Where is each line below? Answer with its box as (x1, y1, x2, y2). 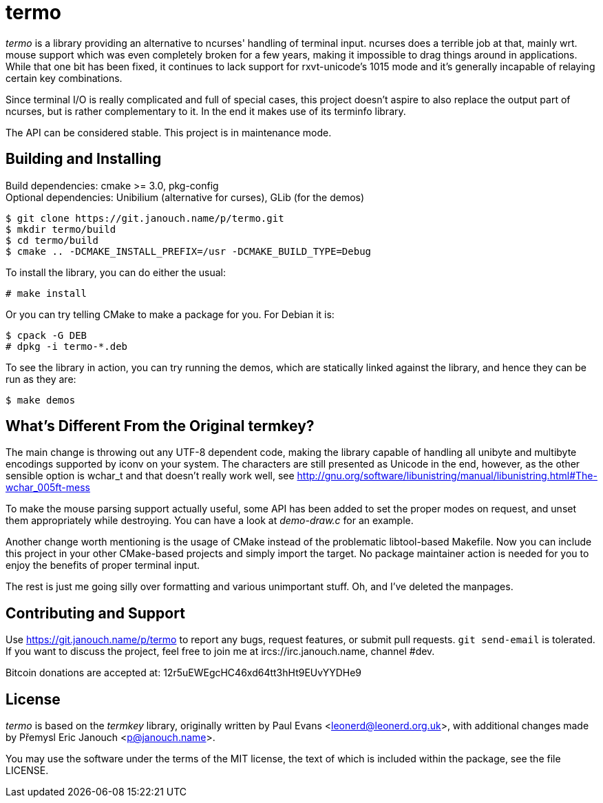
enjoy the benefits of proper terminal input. (6, 559, 200, 572)
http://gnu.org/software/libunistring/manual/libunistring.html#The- (297, 470, 597, 482)
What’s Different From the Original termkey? (6, 417, 315, 435)
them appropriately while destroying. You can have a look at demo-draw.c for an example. (6, 514, 414, 527)
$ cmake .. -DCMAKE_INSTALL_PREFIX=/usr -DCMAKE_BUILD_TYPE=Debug (6, 245, 372, 257)
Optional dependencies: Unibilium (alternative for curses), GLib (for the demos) (6, 191, 365, 203)
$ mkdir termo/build (6, 223, 116, 235)
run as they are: (6, 373, 76, 385)
